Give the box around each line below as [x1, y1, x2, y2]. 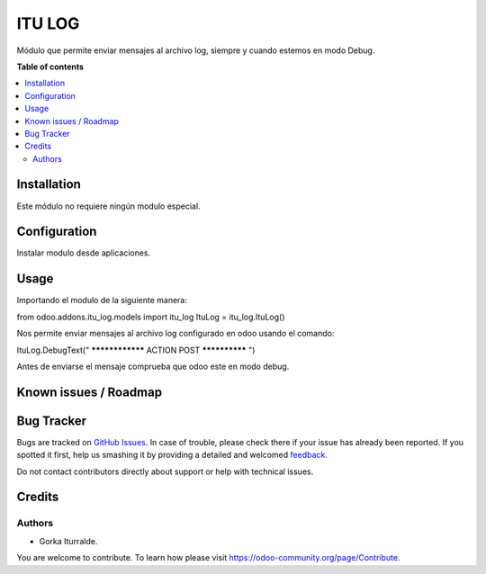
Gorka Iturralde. [39, 535, 98, 546]
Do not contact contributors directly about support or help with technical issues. [16, 466, 314, 477]
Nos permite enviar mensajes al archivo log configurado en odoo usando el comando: [16, 328, 335, 339]
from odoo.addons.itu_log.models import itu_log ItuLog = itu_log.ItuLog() [16, 311, 285, 322]
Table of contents [16, 61, 85, 72]
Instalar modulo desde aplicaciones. [16, 247, 151, 258]
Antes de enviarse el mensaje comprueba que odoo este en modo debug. [16, 361, 290, 372]
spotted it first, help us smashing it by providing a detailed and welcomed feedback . [16, 450, 328, 461]
